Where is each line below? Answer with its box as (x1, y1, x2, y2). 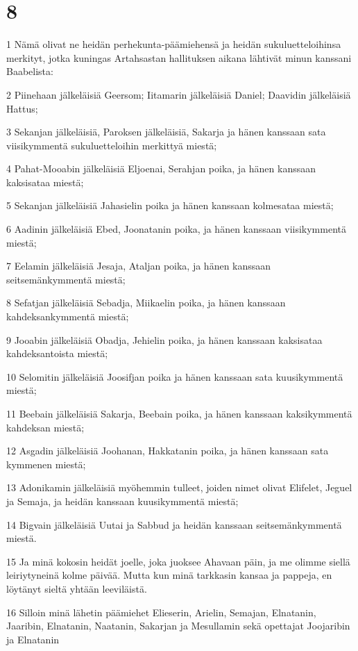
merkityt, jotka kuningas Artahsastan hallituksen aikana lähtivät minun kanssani (6, 50, 352, 65)
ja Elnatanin (6, 632, 60, 646)
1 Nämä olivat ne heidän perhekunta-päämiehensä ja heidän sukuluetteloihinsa (6, 37, 341, 51)
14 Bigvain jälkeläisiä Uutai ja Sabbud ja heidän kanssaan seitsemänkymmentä (6, 517, 342, 531)
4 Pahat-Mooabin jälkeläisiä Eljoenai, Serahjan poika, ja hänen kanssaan (6, 161, 316, 176)
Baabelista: (6, 64, 53, 79)
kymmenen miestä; (6, 456, 86, 471)
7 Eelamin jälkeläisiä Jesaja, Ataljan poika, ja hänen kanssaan (6, 258, 271, 273)
